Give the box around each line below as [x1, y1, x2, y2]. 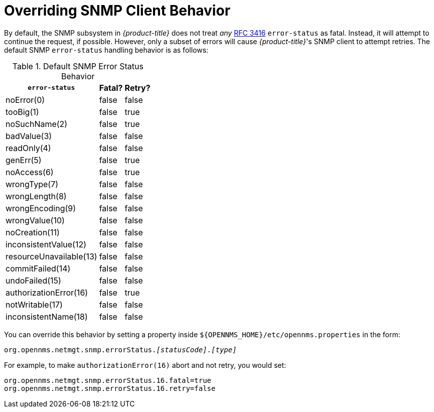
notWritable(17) [6, 299, 63, 310]
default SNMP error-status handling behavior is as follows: [4, 45, 209, 54]
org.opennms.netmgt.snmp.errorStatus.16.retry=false [4, 384, 216, 392]
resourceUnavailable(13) [6, 251, 97, 261]
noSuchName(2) [6, 118, 68, 129]
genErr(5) [6, 155, 42, 165]
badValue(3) [6, 130, 52, 141]
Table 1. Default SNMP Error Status [12, 61, 143, 71]
